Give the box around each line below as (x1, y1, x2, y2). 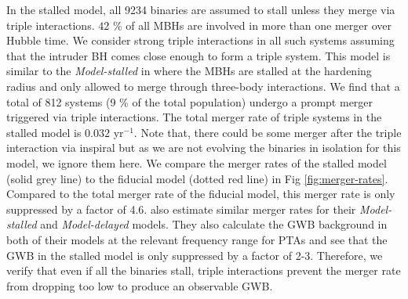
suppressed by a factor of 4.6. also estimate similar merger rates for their (6, 200, 356, 217)
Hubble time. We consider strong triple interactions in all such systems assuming (6, 32, 395, 49)
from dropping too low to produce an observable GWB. (6, 277, 273, 294)
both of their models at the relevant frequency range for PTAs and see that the (6, 231, 388, 247)
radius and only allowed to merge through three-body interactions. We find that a (6, 77, 400, 94)
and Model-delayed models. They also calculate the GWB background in (40, 216, 388, 232)
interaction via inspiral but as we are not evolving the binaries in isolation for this (6, 139, 401, 156)
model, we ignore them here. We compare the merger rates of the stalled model (6, 154, 387, 171)
